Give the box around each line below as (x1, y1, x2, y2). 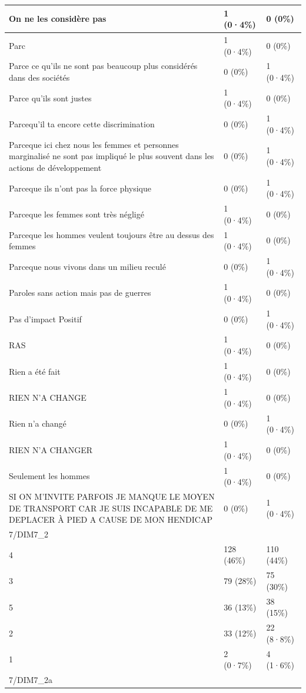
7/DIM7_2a (9, 674, 53, 686)
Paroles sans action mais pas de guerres (9, 286, 151, 299)
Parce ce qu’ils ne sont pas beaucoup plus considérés (9, 60, 198, 72)
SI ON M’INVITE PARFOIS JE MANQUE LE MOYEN (9, 490, 215, 502)
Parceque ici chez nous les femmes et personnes (9, 138, 179, 150)
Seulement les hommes (9, 470, 90, 482)
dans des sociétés (9, 71, 70, 83)
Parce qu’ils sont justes (9, 91, 92, 104)
